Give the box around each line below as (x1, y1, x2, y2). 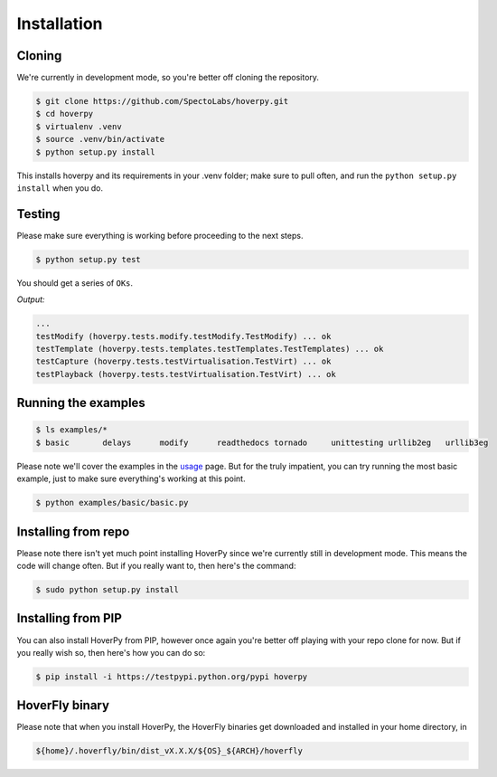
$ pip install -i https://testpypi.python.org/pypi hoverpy (35, 671, 308, 682)
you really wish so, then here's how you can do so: (16, 647, 206, 658)
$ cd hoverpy (35, 109, 94, 119)
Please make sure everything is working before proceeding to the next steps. (16, 230, 304, 241)
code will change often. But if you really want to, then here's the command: (16, 561, 296, 572)
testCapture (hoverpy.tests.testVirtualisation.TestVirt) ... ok (35, 356, 332, 366)
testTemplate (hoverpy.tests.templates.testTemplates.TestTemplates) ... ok (35, 344, 384, 355)
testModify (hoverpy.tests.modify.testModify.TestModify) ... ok (35, 331, 332, 341)
